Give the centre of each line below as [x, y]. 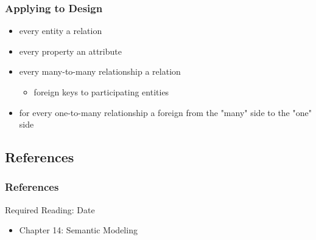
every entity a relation [61, 31]
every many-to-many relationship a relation [100, 71]
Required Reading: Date [50, 209]
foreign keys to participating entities [101, 92]
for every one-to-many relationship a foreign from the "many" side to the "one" [165, 112]
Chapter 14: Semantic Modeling [78, 230]
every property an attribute [70, 51]
